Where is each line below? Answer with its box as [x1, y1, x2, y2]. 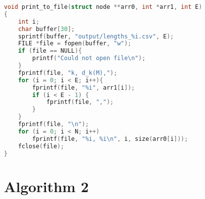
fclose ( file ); [18, 142, 64, 150]
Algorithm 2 [4, 176, 89, 196]
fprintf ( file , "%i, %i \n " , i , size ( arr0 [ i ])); [32, 135, 188, 142]
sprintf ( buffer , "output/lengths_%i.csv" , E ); [18, 33, 174, 40]
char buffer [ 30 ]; [18, 25, 75, 33]
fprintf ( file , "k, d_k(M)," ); [18, 69, 118, 76]
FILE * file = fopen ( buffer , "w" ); [18, 40, 131, 47]
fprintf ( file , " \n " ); [18, 121, 89, 128]
